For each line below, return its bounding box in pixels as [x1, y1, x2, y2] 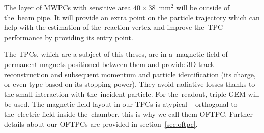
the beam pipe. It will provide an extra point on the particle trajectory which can [4, 12, 260, 22]
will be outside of [176, 2, 230, 12]
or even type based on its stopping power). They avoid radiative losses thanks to [4, 79, 255, 89]
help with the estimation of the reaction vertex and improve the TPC [4, 22, 223, 32]
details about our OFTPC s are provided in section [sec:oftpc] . [4, 118, 198, 129]
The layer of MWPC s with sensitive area [4, 2, 131, 12]
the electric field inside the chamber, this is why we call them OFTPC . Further [4, 108, 253, 119]
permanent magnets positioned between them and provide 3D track [4, 58, 215, 69]
